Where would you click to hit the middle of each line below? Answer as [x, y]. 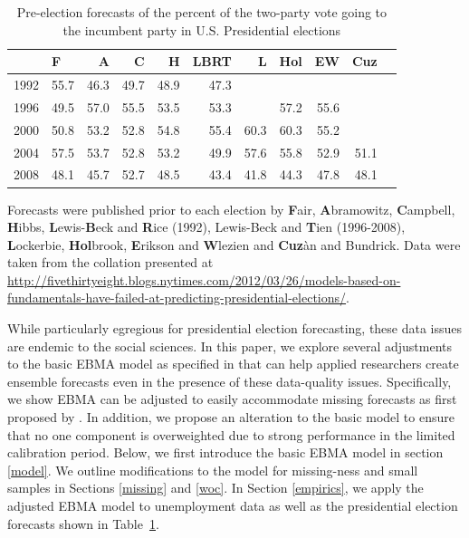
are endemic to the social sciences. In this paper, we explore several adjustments [230, 346]
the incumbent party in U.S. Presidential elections [202, 29]
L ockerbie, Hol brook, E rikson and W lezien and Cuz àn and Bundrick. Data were [234, 244]
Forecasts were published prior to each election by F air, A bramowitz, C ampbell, [231, 209]
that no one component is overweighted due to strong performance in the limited [231, 434]
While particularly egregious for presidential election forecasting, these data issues [235, 328]
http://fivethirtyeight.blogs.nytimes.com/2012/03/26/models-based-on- [204, 279]
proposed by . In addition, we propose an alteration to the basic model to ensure [231, 417]
